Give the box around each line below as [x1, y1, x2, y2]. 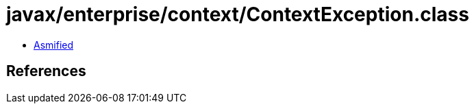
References [6, 62, 86, 80]
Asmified [34, 38, 74, 51]
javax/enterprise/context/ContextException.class [6, 3, 469, 26]
